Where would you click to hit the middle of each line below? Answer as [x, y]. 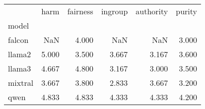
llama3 [20, 68]
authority [152, 11]
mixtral [21, 83]
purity [187, 11]
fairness [80, 11]
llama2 [20, 54]
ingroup [114, 11]
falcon [18, 40]
